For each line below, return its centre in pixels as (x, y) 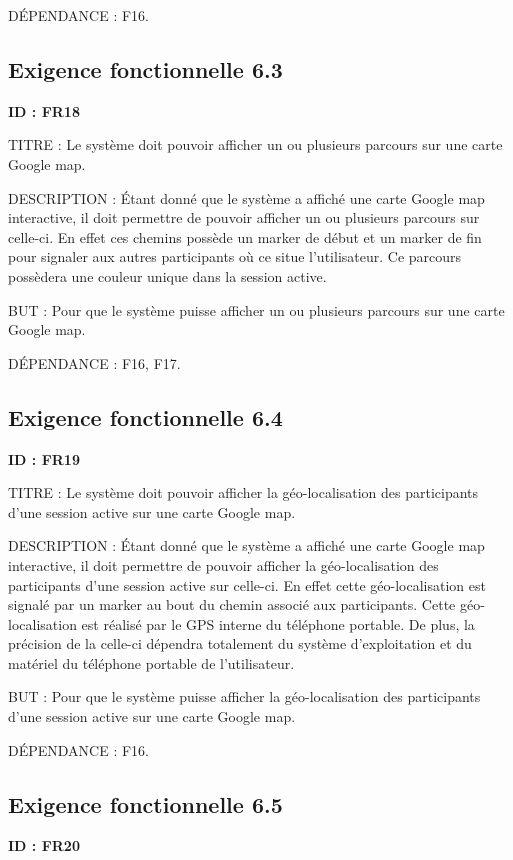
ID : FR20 (44, 845)
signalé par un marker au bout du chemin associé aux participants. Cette (232, 604)
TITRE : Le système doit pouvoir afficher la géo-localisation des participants (243, 492)
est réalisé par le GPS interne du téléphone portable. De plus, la (278, 623)
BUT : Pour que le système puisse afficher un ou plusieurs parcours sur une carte (256, 309)
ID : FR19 (44, 458)
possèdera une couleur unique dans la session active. (167, 275)
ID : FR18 (44, 110)
